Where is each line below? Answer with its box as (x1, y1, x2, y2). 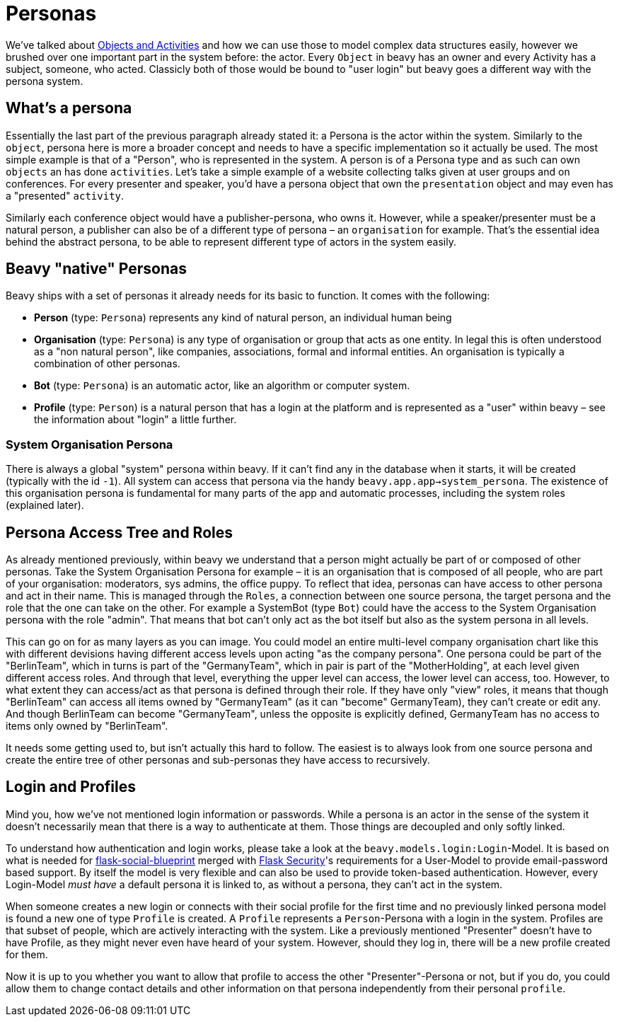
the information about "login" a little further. (34, 413, 237, 426)
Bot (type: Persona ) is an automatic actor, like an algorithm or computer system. (34, 379, 410, 392)
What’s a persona (6, 99, 132, 117)
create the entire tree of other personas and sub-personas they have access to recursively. (6, 754, 430, 766)
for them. (6, 948, 48, 960)
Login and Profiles (6, 778, 136, 796)
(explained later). (6, 499, 84, 512)
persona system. (6, 74, 83, 87)
